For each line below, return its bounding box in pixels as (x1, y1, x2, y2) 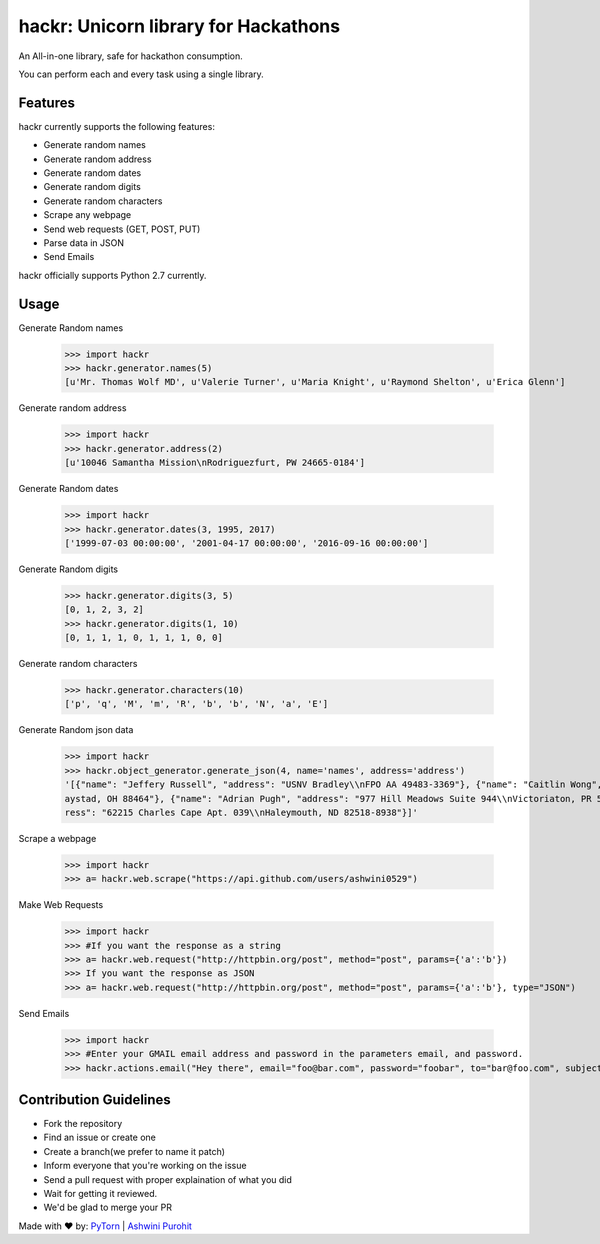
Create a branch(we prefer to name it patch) (43, 1145, 225, 1157)
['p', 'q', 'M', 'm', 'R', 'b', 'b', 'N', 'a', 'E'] (64, 698, 329, 710)
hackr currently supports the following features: (18, 120, 215, 132)
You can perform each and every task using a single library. (18, 68, 264, 80)
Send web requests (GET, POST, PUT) (43, 223, 201, 235)
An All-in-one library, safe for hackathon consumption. (18, 50, 244, 62)
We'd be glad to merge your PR (43, 1201, 172, 1214)
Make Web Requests (18, 899, 104, 911)
